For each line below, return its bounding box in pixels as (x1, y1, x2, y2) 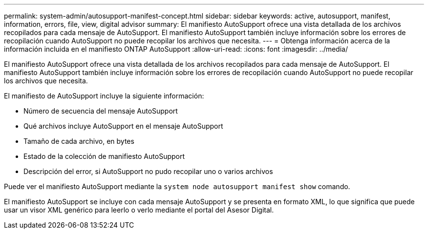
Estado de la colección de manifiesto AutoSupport (23, 152, 185, 160)
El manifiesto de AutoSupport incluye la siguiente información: (4, 92, 204, 100)
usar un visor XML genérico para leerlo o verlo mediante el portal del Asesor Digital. (4, 206, 274, 214)
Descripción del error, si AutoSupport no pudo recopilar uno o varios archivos (23, 167, 273, 175)
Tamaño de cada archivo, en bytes (23, 137, 134, 145)
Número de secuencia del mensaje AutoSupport (23, 107, 178, 115)
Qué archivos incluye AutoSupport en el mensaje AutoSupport (23, 122, 223, 130)
